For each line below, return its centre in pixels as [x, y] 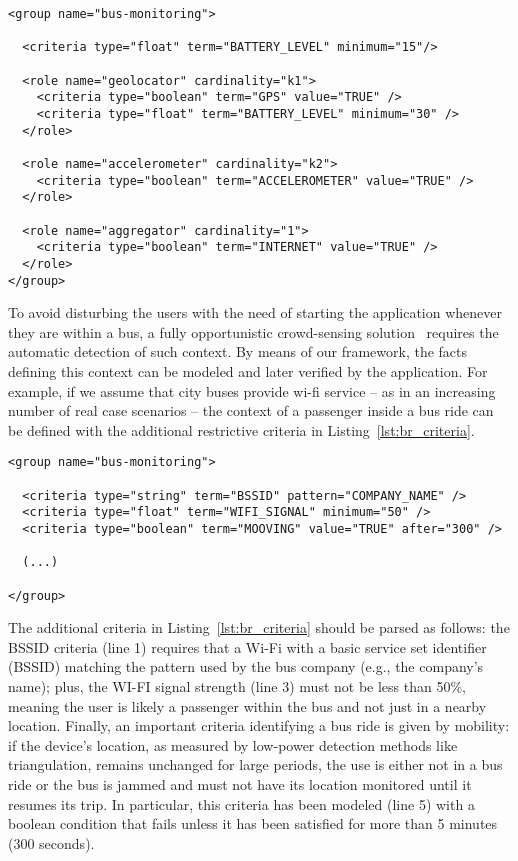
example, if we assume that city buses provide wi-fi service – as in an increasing [252, 390]
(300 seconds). [51, 842]
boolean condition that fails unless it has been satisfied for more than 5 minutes [253, 823]
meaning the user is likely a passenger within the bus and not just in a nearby [247, 705]
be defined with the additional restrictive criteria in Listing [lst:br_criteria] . [241, 429]
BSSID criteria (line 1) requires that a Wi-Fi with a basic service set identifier [247, 646]
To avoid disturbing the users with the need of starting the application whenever [255, 312]
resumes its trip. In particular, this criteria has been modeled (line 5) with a [241, 803]
